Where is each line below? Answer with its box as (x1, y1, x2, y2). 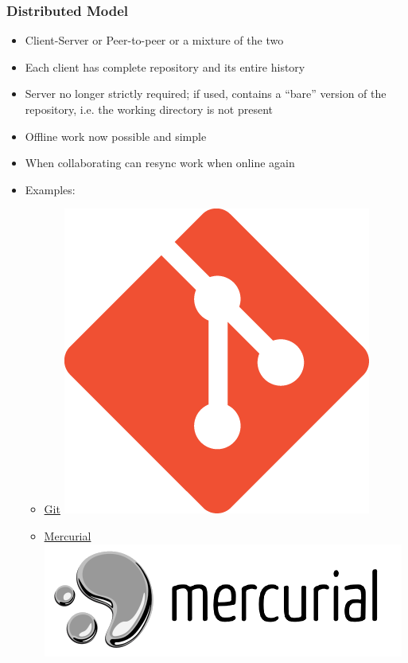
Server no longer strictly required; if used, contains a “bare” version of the (25, 85, 387, 102)
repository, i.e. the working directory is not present (25, 101, 274, 117)
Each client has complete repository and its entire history (25, 58, 305, 75)
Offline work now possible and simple (25, 127, 207, 144)
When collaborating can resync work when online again (25, 154, 295, 171)
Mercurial (44, 527, 91, 544)
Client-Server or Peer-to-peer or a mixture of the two (25, 32, 284, 49)
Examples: (25, 181, 76, 197)
